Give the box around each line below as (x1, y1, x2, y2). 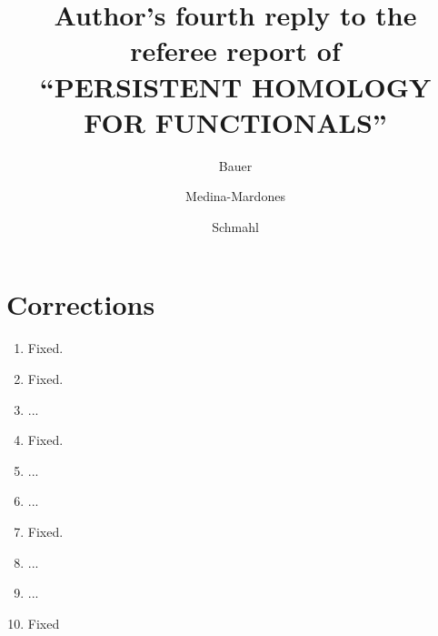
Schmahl (212, 217, 259, 236)
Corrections (6, 286, 155, 323)
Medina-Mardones (185, 187, 285, 206)
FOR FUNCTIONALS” (84, 103, 387, 140)
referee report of (130, 32, 341, 69)
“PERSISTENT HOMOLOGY (39, 67, 432, 105)
